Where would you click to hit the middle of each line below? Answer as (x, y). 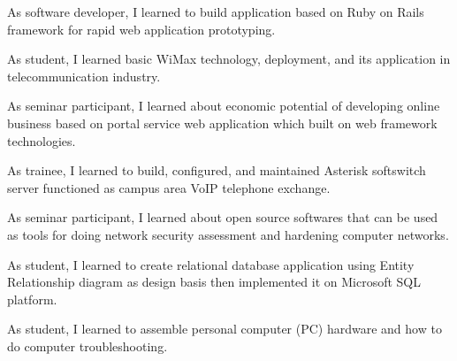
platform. (32, 299)
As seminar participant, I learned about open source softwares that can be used (223, 217)
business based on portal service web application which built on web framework (222, 123)
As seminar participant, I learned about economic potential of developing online (224, 106)
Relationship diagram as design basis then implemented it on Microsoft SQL (214, 282)
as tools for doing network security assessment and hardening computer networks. (228, 234)
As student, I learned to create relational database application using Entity (211, 264)
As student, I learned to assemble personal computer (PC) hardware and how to (225, 329)
